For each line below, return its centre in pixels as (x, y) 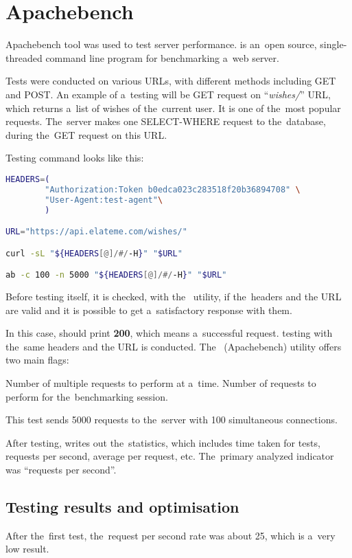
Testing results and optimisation (122, 506)
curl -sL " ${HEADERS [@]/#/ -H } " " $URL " (94, 253)
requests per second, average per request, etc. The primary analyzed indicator (170, 456)
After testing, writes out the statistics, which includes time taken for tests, (163, 442)
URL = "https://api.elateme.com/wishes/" (96, 232)
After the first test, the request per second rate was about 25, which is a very (171, 535)
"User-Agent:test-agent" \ (104, 200)
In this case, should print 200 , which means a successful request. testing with (169, 333)
